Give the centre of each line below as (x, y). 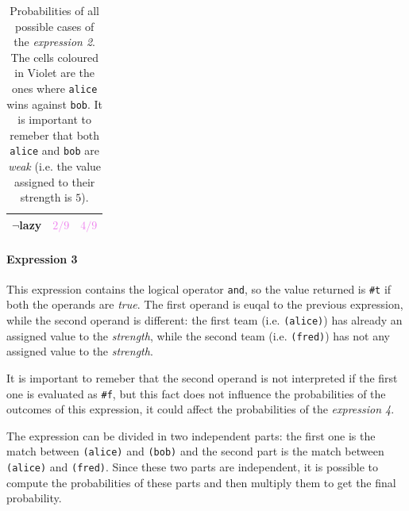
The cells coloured (54, 57)
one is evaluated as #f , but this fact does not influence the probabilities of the (196, 393)
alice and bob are (54, 150)
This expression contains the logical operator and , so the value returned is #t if (199, 288)
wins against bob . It (55, 104)
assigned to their (54, 181)
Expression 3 (42, 258)
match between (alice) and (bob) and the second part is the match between (195, 451)
